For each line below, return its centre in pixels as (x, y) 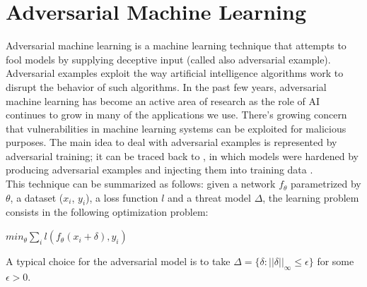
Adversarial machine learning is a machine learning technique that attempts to (176, 45)
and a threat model (209, 197)
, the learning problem (311, 197)
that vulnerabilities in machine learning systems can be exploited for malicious (176, 128)
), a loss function (122, 197)
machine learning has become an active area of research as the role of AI (163, 100)
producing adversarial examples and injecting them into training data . (159, 170)
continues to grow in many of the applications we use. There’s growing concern (176, 115)
